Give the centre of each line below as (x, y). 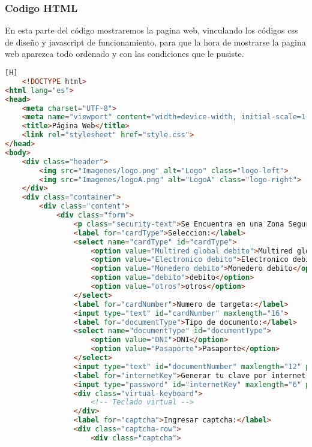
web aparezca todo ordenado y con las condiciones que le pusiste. (124, 54)
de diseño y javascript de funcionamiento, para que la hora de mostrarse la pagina (155, 42)
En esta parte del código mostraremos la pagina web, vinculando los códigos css (151, 30)
